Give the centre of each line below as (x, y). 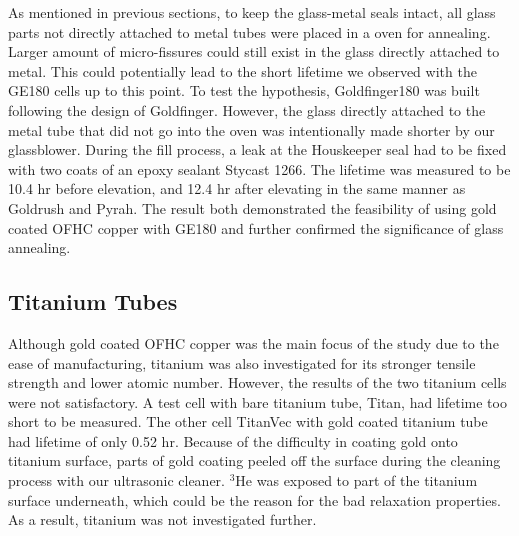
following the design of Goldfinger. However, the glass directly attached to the (247, 109)
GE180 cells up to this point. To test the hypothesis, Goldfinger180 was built (244, 90)
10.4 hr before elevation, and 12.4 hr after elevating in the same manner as (237, 188)
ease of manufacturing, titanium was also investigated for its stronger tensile (242, 362)
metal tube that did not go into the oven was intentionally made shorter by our (251, 129)
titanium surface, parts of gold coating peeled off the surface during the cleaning (254, 460)
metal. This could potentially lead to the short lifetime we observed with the (242, 70)
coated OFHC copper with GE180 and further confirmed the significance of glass (256, 227)
